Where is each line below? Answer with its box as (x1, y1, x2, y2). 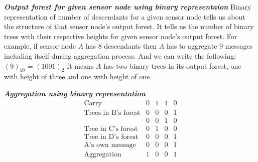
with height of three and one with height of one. (4, 71, 152, 82)
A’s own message (84, 141, 136, 148)
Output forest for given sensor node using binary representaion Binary (4, 2, 251, 12)
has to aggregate (166, 41, 217, 51)
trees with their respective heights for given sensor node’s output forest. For (4, 31, 237, 41)
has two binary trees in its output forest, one (103, 60, 241, 71)
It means (67, 60, 94, 71)
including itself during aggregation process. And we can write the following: (4, 50, 236, 61)
